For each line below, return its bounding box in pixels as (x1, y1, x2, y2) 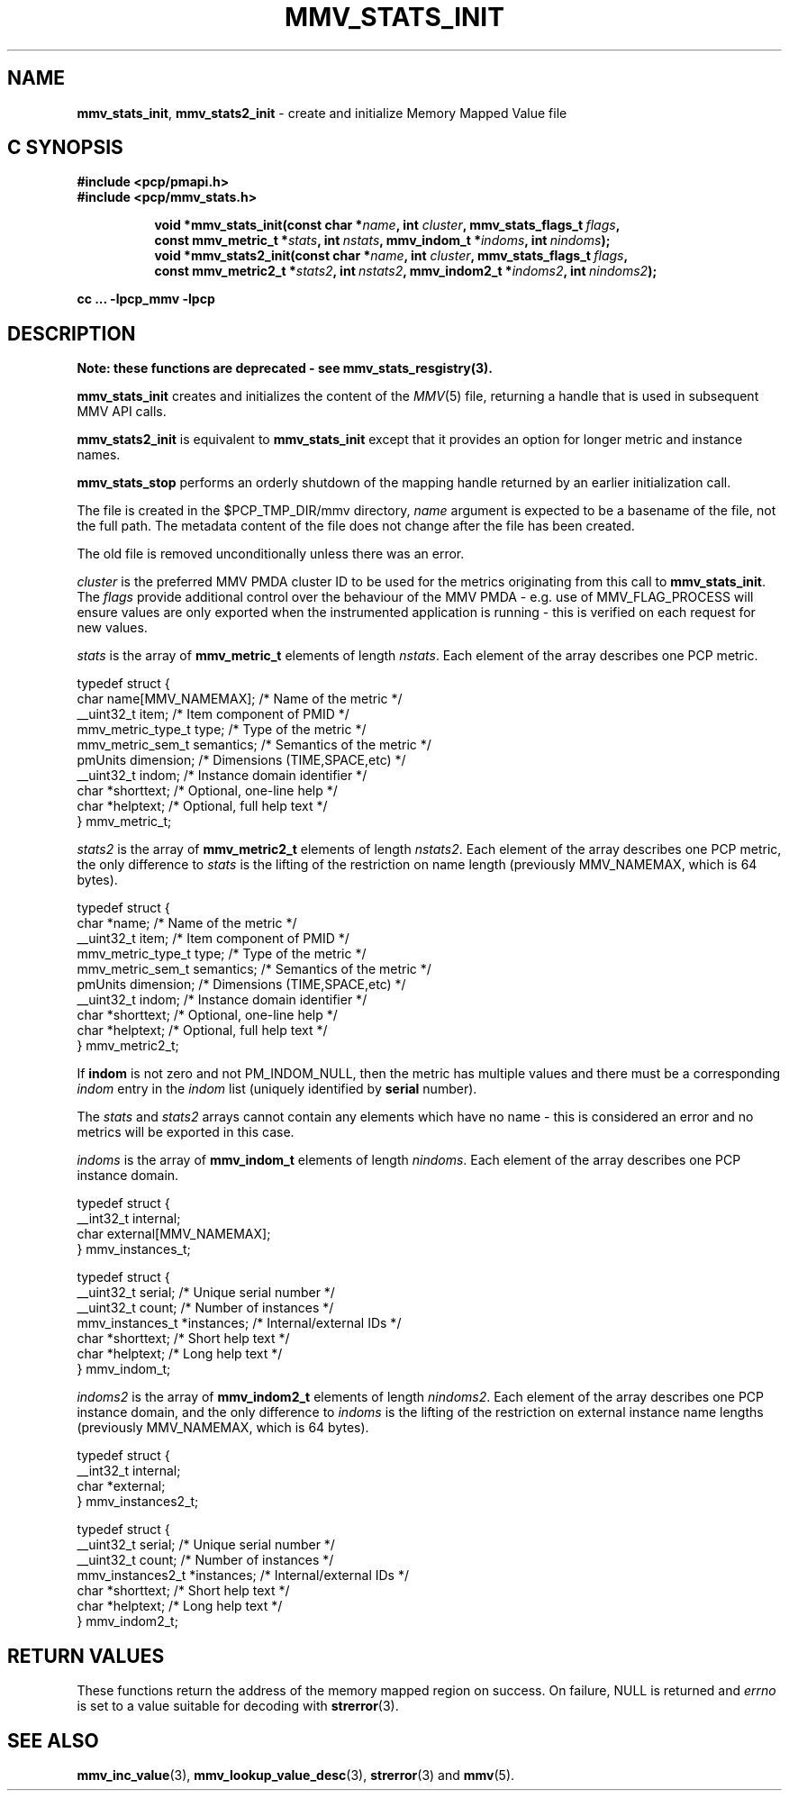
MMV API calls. (77, 404, 167, 420)
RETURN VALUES (7, 1644, 165, 1667)
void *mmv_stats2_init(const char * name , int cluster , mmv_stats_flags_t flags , (154, 248, 628, 264)
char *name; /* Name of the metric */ (77, 915, 297, 931)
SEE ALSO (7, 1729, 99, 1752)
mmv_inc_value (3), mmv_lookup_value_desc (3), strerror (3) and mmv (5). (77, 1766, 515, 1783)
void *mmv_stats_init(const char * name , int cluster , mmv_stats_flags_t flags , (154, 217, 620, 233)
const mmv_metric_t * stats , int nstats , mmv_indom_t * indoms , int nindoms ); (154, 232, 611, 249)
